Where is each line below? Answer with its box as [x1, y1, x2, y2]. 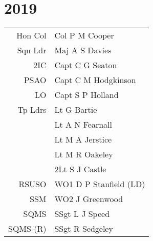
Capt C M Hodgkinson [54, 74, 136, 86]
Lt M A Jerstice [54, 133, 112, 146]
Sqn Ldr [17, 44, 47, 56]
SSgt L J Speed [54, 208, 110, 220]
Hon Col [16, 29, 47, 42]
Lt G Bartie [54, 104, 97, 116]
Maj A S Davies [54, 44, 112, 56]
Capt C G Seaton [54, 59, 117, 71]
